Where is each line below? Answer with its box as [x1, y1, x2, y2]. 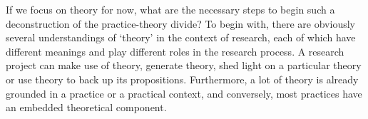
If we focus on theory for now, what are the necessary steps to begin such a [6, 2, 335, 16]
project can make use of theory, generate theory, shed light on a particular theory [6, 58, 362, 73]
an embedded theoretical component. [6, 100, 167, 115]
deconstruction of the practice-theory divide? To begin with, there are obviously [6, 16, 355, 31]
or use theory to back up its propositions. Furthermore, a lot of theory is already [6, 71, 359, 86]
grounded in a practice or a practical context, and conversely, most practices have [6, 86, 362, 100]
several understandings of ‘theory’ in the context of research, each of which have [6, 30, 356, 45]
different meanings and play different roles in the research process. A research [6, 43, 344, 58]
